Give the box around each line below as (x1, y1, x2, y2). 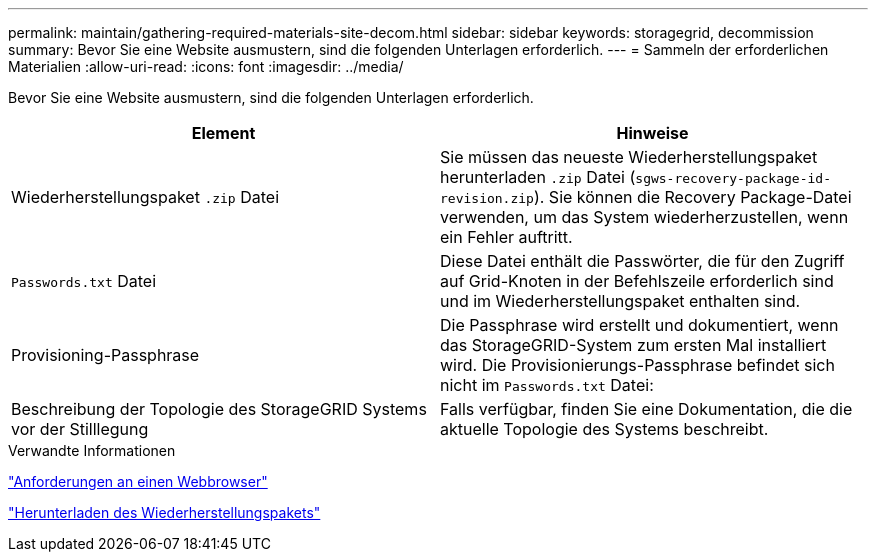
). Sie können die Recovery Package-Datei (533, 187, 852, 207)
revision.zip (440, 191, 534, 206)
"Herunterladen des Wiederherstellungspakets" (8, 504, 321, 521)
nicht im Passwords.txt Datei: (440, 375, 654, 395)
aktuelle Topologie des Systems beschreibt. (440, 419, 769, 439)
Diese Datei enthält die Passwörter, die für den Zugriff (440, 251, 845, 271)
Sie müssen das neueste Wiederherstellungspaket (440, 147, 818, 167)
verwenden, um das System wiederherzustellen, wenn (440, 207, 849, 227)
